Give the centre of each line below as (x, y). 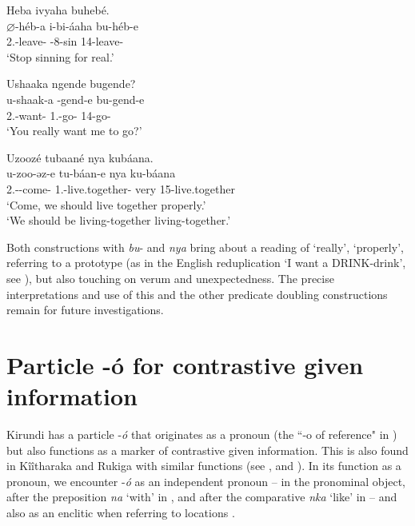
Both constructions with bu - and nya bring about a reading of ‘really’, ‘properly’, (205, 247)
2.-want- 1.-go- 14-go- (59, 115)
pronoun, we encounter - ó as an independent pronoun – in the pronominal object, (206, 481)
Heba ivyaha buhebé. (58, 10)
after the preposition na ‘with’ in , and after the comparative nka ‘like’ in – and (202, 497)
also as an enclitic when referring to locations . (121, 512)
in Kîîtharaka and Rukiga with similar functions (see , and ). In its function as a (204, 466)
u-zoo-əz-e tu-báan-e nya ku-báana (91, 173)
